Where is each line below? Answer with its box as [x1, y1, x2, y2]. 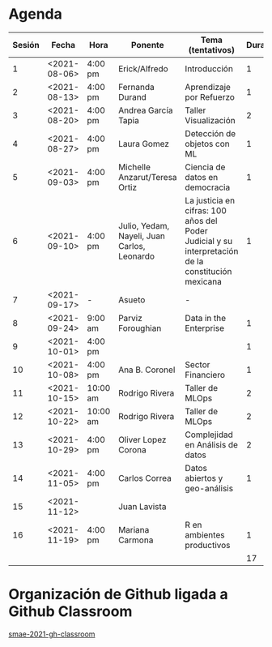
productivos [185, 539, 231, 551]
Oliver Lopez [118, 434, 167, 445]
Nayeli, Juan [118, 230, 166, 242]
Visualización [185, 114, 236, 126]
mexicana [185, 276, 223, 287]
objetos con [185, 138, 231, 149]
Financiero [185, 369, 225, 380]
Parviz [118, 312, 143, 323]
